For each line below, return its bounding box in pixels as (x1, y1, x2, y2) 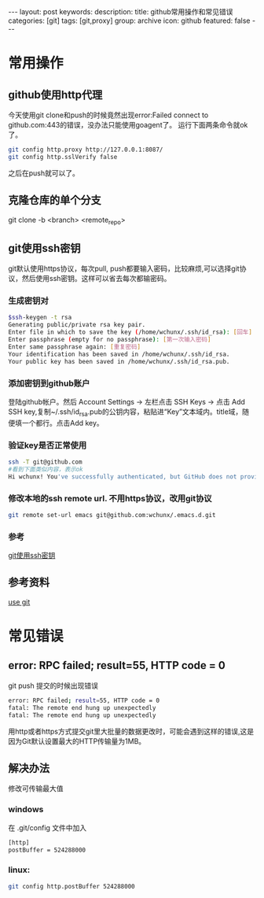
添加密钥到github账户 (8, 378, 90, 389)
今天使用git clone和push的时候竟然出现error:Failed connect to (8, 110, 209, 120)
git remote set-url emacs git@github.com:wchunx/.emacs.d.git (8, 511, 216, 519)
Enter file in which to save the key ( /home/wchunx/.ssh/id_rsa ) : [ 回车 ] (8, 328, 253, 336)
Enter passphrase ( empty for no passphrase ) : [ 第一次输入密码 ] (8, 336, 211, 344)
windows (8, 804, 44, 815)
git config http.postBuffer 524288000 (8, 882, 135, 890)
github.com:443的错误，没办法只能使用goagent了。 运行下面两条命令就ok (8, 120, 248, 129)
